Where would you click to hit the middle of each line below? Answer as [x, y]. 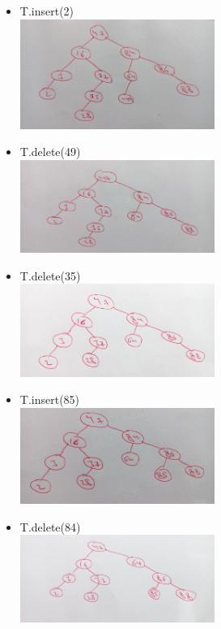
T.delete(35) [50, 275]
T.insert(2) [47, 11]
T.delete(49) [50, 152]
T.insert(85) [50, 399]
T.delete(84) [50, 526]
